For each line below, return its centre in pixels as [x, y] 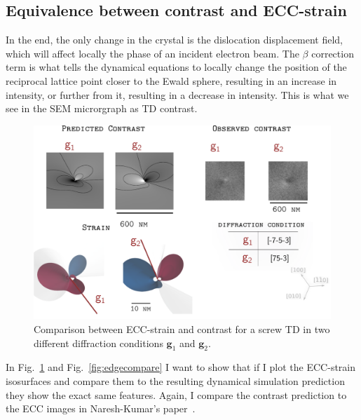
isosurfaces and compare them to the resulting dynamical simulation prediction [175, 380]
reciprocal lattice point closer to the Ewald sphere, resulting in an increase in [171, 80]
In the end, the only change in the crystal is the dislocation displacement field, [175, 40]
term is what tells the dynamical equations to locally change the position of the [176, 67]
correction [333, 53]
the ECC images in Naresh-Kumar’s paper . [101, 408]
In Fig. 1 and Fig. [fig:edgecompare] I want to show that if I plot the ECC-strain [181, 367]
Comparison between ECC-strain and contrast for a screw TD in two [182, 328]
